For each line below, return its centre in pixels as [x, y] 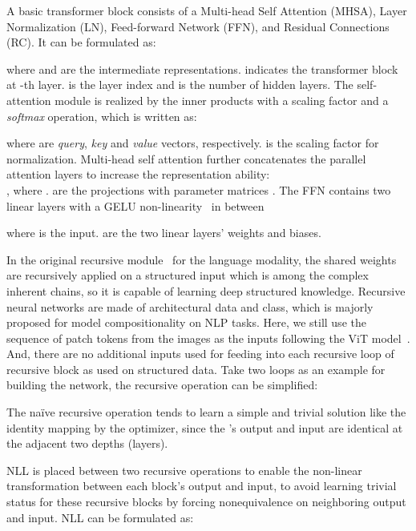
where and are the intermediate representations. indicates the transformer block [202, 68]
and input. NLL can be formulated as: [100, 517]
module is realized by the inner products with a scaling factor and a [222, 100]
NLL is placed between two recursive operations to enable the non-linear [184, 470]
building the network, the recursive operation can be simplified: [162, 385]
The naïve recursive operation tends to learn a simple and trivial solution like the [206, 412]
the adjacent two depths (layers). [87, 443]
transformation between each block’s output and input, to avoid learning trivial [202, 486]
